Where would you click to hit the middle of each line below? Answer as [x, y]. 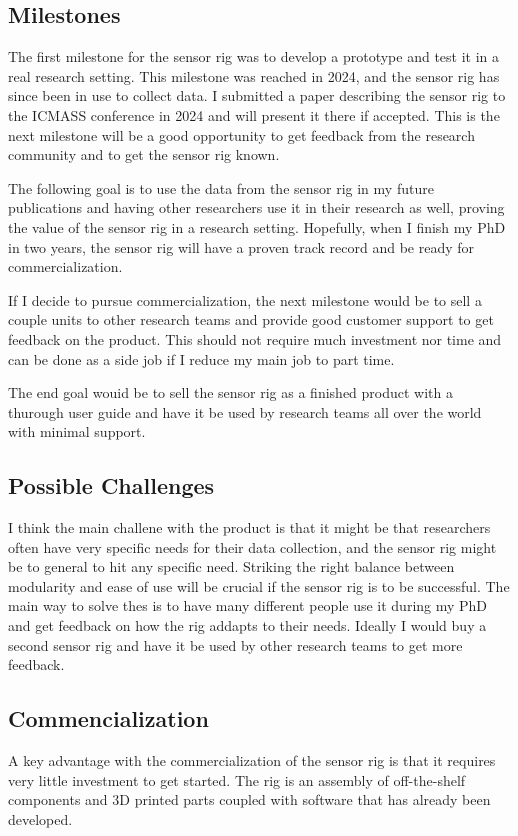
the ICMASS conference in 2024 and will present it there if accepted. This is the [254, 114]
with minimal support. [77, 431]
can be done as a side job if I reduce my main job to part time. [201, 358]
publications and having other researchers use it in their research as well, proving [256, 207]
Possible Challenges [111, 485]
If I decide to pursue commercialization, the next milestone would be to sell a [245, 299]
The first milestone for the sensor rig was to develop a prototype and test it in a [254, 56]
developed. [40, 818]
